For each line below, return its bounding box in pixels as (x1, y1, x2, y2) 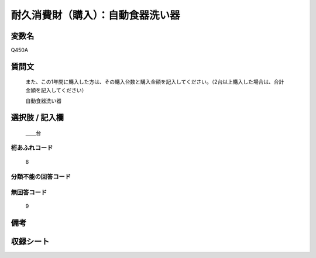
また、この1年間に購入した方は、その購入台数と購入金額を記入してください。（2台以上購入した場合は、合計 (25, 78, 284, 85)
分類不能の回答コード (11, 173, 71, 181)
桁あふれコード (11, 144, 53, 152)
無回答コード (11, 188, 47, 196)
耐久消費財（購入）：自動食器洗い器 (11, 9, 181, 22)
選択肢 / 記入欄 (11, 113, 64, 123)
